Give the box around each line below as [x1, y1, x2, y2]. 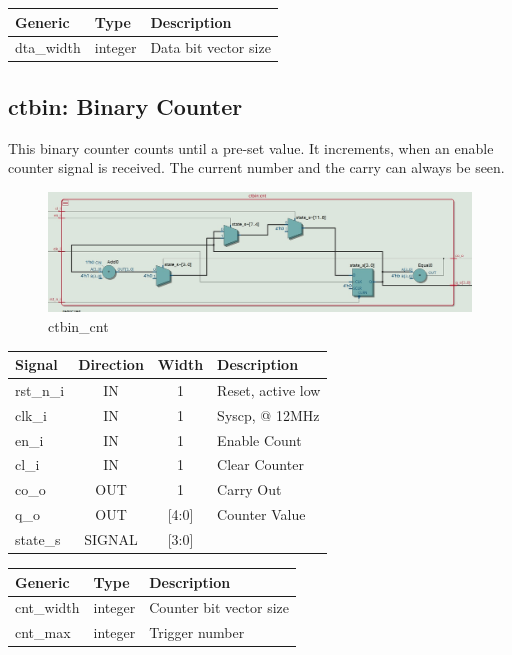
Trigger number [149, 622, 245, 643]
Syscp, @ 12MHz [217, 404, 320, 425]
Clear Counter [217, 454, 304, 475]
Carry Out [217, 479, 282, 500]
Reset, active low [217, 379, 321, 400]
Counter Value [217, 504, 306, 525]
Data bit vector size [150, 37, 271, 58]
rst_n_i [15, 379, 65, 400]
